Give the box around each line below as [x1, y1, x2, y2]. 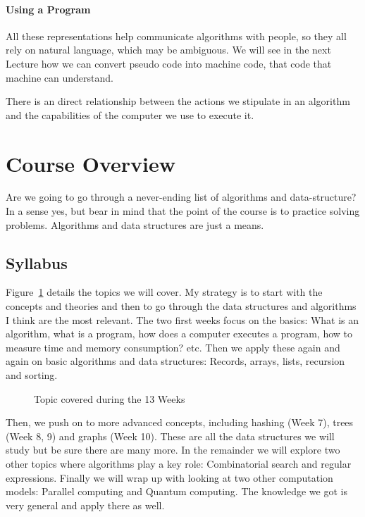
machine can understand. [6, 70, 113, 85]
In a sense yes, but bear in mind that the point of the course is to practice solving [6, 204, 360, 218]
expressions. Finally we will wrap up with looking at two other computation [6, 470, 333, 485]
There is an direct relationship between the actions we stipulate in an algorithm [6, 94, 350, 108]
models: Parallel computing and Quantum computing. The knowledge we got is [6, 484, 347, 499]
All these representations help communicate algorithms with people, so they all [6, 28, 347, 43]
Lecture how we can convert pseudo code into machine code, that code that [6, 56, 332, 70]
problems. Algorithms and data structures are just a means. [6, 217, 264, 232]
